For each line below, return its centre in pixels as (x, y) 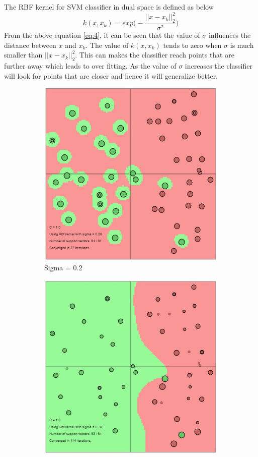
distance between (30, 45)
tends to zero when (192, 45)
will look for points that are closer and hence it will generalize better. (111, 75)
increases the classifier (219, 65)
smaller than (23, 55)
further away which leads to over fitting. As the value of (90, 65)
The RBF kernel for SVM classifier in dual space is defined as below (109, 7)
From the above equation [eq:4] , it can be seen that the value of (102, 35)
